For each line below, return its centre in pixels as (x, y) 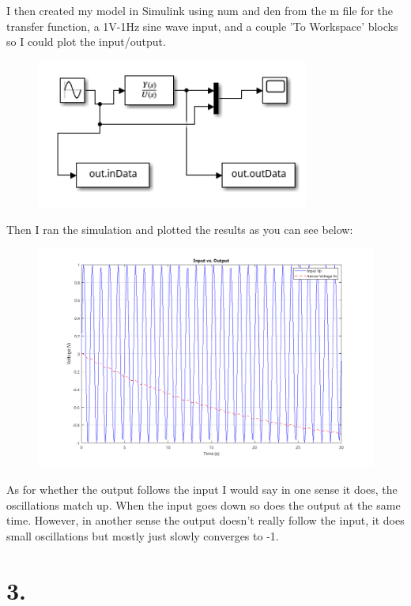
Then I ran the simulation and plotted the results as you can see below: (180, 229)
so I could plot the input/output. (86, 41)
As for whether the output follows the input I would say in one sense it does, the (202, 489)
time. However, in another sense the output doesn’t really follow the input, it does (205, 520)
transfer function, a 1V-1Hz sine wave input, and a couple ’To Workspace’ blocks (202, 26)
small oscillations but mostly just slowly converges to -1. (143, 535)
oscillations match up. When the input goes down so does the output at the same (204, 504)
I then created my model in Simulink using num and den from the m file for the (200, 10)
